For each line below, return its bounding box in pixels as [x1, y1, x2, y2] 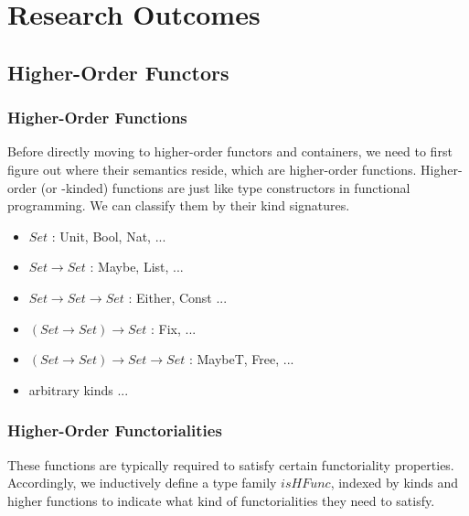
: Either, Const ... [128, 287, 228, 306]
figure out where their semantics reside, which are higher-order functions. [7, 159, 417, 178]
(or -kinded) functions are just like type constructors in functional [40, 177, 410, 197]
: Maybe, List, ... [90, 257, 184, 276]
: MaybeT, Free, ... [188, 349, 294, 369]
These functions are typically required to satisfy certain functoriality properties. [7, 455, 454, 474]
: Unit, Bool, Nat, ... [51, 226, 166, 245]
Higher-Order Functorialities [7, 419, 222, 442]
